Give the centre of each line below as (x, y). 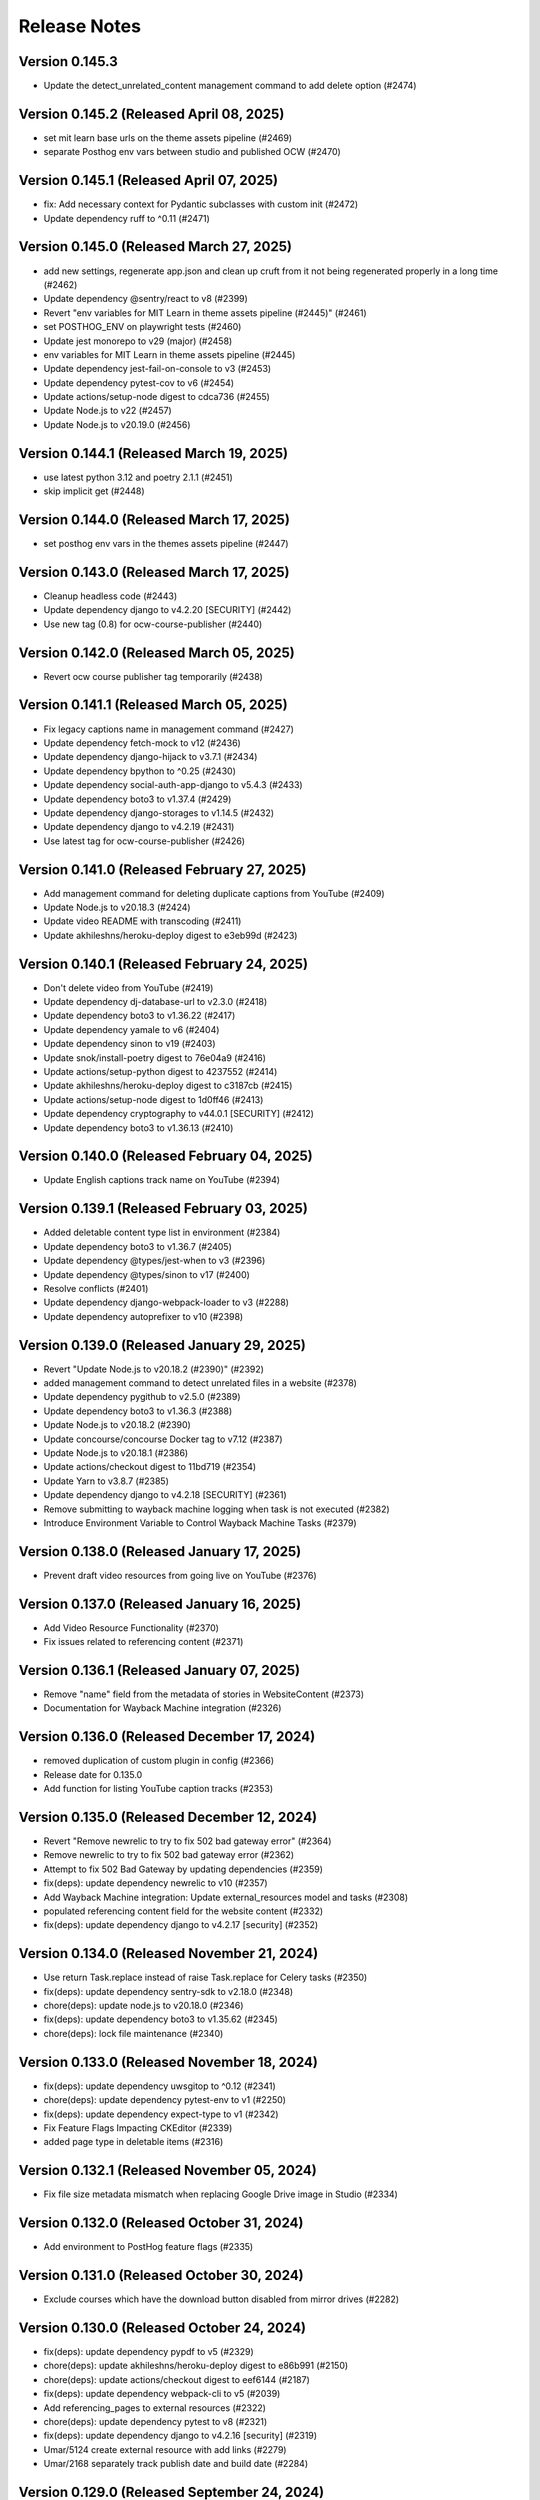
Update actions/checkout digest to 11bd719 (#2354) (150, 1467)
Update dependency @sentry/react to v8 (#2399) (146, 299)
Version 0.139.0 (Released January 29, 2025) (162, 1345)
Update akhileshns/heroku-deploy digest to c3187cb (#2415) (168, 1086)
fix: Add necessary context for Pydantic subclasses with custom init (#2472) (201, 204)
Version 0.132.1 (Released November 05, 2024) (167, 2170)
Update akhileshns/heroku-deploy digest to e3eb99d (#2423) (170, 935)
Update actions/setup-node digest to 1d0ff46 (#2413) (153, 1099)
